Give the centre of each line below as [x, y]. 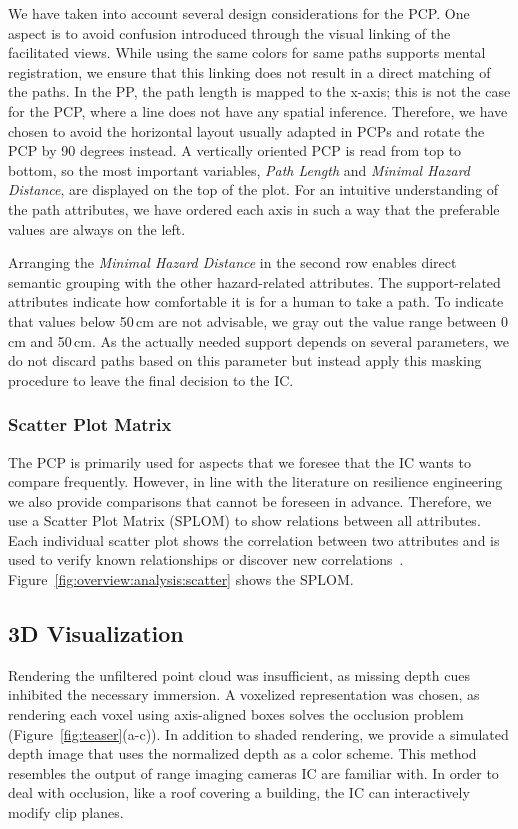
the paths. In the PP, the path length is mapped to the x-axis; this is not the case [259, 91]
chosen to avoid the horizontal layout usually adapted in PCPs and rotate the [246, 130]
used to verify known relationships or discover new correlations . [206, 559]
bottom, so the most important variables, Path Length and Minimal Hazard [239, 169]
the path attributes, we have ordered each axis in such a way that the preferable [254, 208]
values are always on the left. [97, 228]
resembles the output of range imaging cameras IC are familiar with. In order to [253, 772]
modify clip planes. [66, 812]
